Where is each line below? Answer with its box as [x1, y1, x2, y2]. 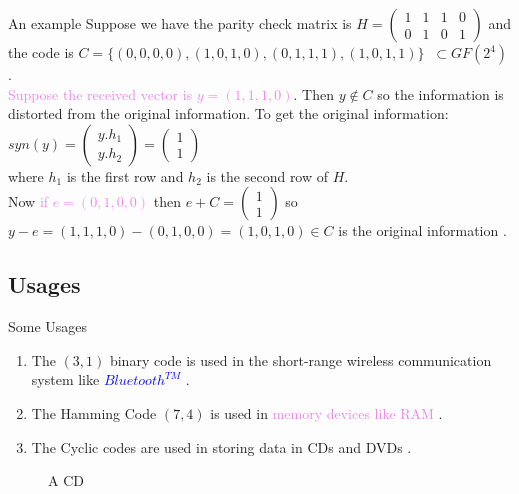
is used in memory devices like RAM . [210, 402, 443, 423]
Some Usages [8, 316, 88, 337]
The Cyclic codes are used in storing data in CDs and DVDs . [31, 436, 412, 457]
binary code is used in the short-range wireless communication [109, 349, 492, 370]
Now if [8, 191, 49, 212]
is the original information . [338, 220, 507, 241]
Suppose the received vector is [8, 83, 193, 104]
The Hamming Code [31, 402, 157, 423]
